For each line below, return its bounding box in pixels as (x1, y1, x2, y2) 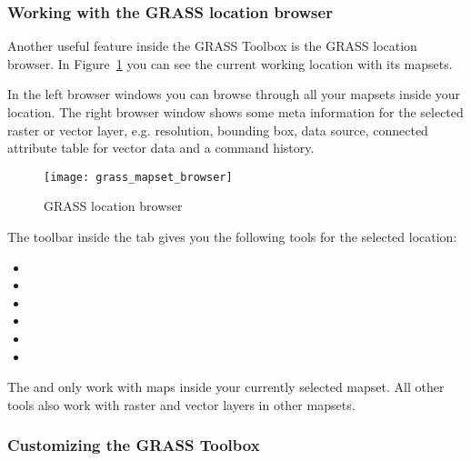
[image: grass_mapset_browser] (44, 170, 233, 184)
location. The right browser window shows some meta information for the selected (7, 103, 464, 121)
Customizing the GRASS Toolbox (7, 434, 260, 456)
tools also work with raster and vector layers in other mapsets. (7, 395, 356, 414)
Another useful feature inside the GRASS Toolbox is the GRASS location (7, 36, 417, 55)
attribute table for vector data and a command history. (7, 138, 315, 157)
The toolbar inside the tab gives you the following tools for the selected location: (7, 227, 457, 246)
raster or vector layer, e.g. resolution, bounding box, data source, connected (7, 120, 428, 139)
